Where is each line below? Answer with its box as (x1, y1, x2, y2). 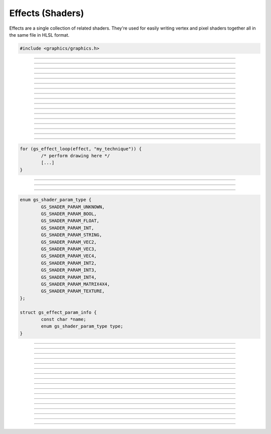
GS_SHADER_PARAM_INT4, (41, 274, 97, 280)
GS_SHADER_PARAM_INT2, (41, 260, 97, 266)
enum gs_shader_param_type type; (41, 323, 123, 329)
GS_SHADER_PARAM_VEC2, (41, 239, 97, 245)
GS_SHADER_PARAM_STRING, (41, 232, 102, 238)
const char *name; (41, 316, 86, 322)
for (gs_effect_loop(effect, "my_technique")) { (20, 146, 142, 152)
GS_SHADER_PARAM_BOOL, (41, 211, 97, 217)
